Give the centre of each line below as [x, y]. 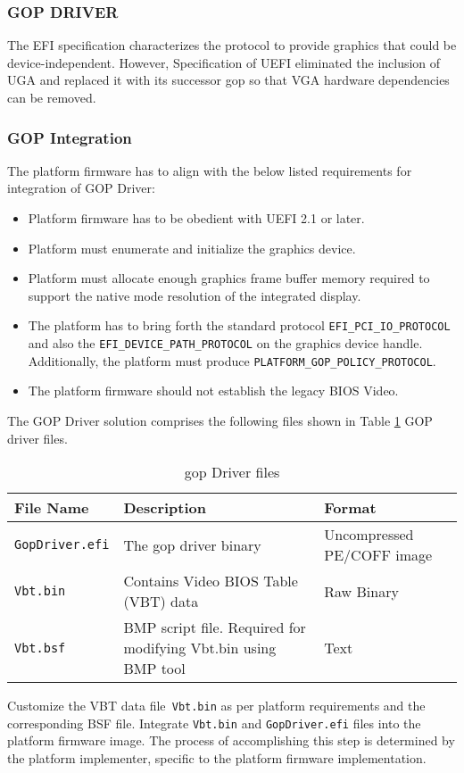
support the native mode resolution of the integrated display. [195, 295]
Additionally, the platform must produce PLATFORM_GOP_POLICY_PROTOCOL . [232, 360]
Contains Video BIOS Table [211, 581]
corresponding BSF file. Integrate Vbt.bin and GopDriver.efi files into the [214, 723]
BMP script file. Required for [215, 628]
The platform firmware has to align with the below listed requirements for [210, 170]
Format [350, 508]
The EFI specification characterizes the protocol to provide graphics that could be [232, 45]
